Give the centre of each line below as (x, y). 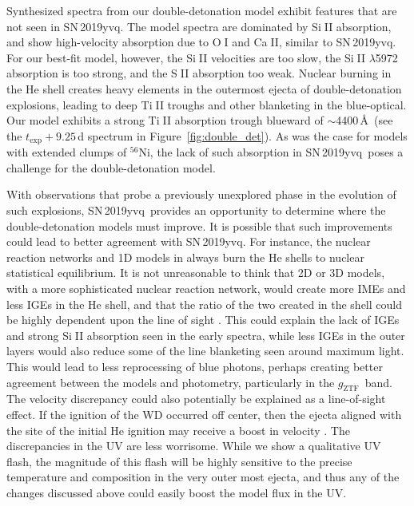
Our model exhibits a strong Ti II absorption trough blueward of (165, 120)
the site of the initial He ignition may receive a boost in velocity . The (178, 430)
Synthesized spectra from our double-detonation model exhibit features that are (202, 10)
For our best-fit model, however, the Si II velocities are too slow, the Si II (186, 57)
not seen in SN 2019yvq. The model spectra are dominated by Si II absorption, (199, 26)
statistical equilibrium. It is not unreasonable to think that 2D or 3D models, (196, 273)
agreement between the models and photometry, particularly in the (171, 382)
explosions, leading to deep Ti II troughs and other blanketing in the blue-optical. (207, 104)
